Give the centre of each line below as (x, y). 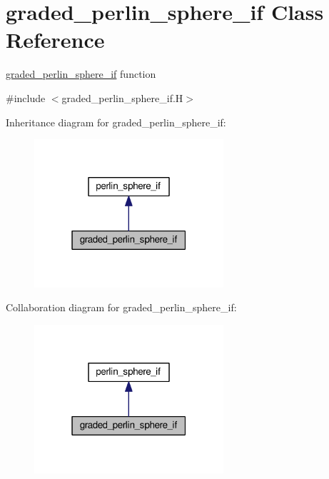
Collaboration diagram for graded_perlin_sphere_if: (121, 307)
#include (26, 97)
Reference (55, 40)
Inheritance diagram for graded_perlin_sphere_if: (116, 122)
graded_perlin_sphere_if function (81, 74)
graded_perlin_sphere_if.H (122, 97)
